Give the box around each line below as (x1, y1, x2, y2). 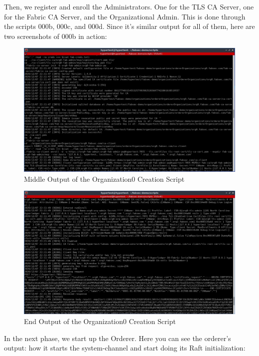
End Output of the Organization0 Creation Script (24, 316, 176, 326)
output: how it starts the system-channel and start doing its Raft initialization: (4, 343, 246, 353)
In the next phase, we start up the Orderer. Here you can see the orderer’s (4, 333, 231, 343)
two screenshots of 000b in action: (4, 30, 107, 41)
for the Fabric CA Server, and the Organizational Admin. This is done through (4, 11, 246, 21)
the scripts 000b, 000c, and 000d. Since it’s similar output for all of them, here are (4, 21, 255, 31)
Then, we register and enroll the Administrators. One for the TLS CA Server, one (4, 1, 254, 11)
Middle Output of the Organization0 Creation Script (24, 173, 185, 184)
